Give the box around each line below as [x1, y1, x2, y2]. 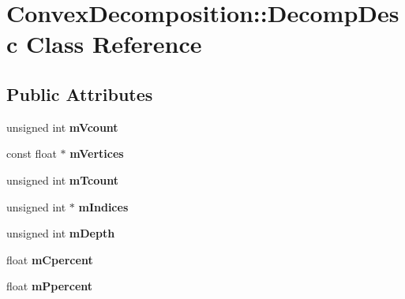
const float [6, 145, 57, 162]
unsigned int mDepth [6, 225, 115, 241]
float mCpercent [6, 251, 93, 267]
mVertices [69, 145, 124, 162]
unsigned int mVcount [6, 118, 118, 135]
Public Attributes [6, 81, 153, 106]
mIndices [78, 198, 129, 215]
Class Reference [26, 28, 202, 60]
